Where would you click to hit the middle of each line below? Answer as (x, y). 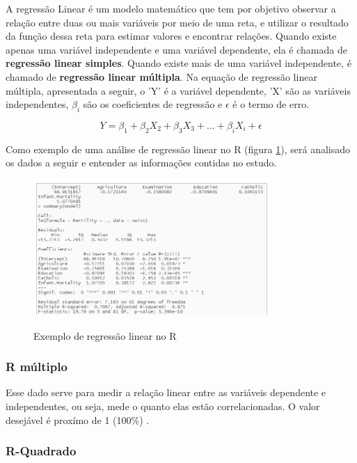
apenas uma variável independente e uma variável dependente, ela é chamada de (176, 49)
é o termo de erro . (271, 104)
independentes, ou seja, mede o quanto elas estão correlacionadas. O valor (163, 406)
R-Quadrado (41, 451)
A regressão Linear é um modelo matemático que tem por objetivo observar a (171, 8)
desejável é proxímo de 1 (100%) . (78, 419)
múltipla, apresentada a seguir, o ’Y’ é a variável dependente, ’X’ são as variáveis (178, 90)
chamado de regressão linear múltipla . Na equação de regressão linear (161, 76)
